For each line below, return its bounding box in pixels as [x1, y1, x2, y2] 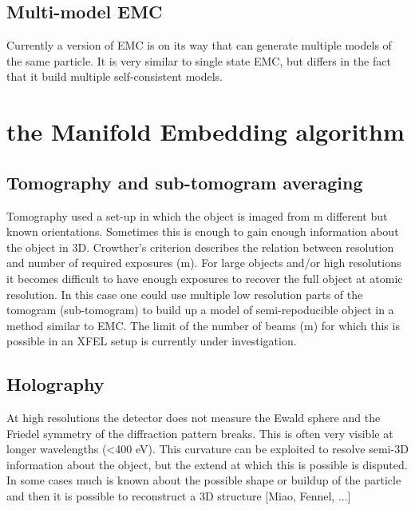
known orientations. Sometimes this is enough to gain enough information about [6, 223, 399, 240]
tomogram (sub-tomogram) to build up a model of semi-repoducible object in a [6, 301, 394, 318]
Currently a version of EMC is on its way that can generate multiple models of [6, 37, 392, 54]
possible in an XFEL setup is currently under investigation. [6, 333, 297, 349]
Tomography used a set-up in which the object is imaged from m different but [6, 207, 388, 224]
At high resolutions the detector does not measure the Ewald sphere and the [6, 409, 381, 426]
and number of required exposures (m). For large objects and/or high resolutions [6, 254, 401, 271]
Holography [6, 372, 105, 396]
